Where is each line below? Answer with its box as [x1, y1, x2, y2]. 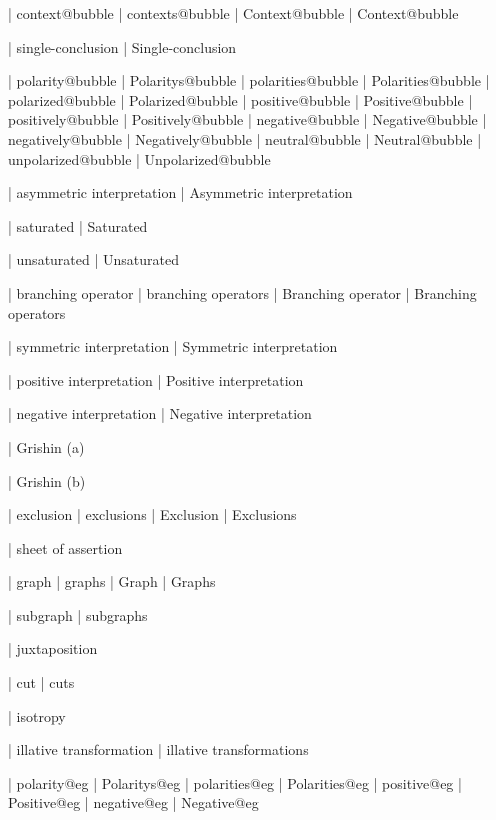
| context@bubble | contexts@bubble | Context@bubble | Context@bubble [8, 3, 459, 23]
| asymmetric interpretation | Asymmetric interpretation [8, 182, 353, 203]
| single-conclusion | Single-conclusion [8, 36, 237, 57]
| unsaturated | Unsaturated [8, 249, 179, 270]
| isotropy [8, 705, 66, 726]
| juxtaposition [8, 638, 98, 659]
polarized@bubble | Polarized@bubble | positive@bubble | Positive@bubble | [8, 89, 473, 110]
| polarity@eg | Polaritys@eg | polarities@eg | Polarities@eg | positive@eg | [8, 772, 462, 793]
